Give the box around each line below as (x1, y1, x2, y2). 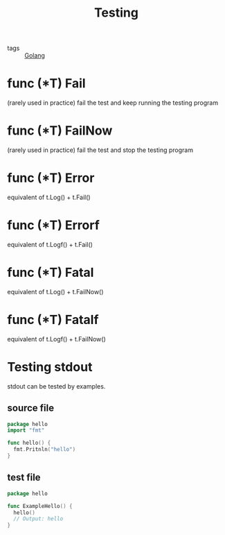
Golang (24, 51, 45, 60)
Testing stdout (7, 359, 93, 375)
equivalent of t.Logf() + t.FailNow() (7, 334, 106, 343)
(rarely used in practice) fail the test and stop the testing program (7, 146, 194, 154)
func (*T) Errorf (7, 217, 100, 233)
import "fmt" (7, 427, 45, 434)
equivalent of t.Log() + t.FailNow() (7, 287, 104, 296)
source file (7, 402, 55, 414)
